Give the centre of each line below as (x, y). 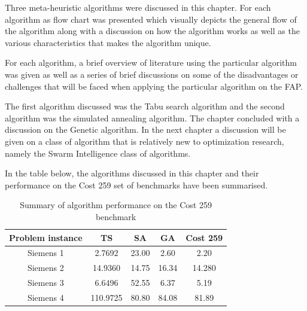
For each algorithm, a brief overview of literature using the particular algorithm (151, 62)
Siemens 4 (45, 297)
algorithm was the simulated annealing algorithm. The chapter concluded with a (152, 118)
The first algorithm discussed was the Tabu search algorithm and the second (145, 106)
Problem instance (46, 237)
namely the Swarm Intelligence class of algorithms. (98, 153)
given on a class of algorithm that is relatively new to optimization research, (145, 141)
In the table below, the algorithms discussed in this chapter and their (132, 173)
